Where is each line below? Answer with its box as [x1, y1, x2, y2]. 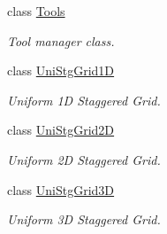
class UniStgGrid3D [7, 180, 115, 199]
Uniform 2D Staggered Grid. [7, 150, 161, 168]
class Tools [7, 2, 65, 19]
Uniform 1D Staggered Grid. [7, 90, 161, 109]
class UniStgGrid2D [7, 121, 115, 139]
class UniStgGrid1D [7, 61, 115, 80]
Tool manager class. [7, 31, 115, 50]
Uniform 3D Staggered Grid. [7, 210, 161, 229]
